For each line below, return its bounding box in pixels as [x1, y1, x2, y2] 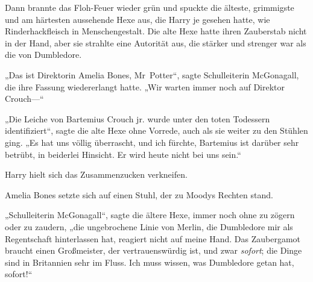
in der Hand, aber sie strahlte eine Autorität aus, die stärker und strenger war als [5, 36, 306, 49]
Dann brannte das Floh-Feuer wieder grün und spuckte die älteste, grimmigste [5, 1, 294, 13]
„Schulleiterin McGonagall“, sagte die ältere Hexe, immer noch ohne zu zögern [5, 208, 295, 221]
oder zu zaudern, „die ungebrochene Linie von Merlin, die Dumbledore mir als [5, 220, 293, 233]
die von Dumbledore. [5, 48, 82, 61]
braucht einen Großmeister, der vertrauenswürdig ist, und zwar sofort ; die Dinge [5, 244, 302, 257]
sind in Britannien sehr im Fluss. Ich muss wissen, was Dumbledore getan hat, [5, 255, 294, 268]
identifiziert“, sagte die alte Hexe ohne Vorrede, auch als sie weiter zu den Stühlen [5, 124, 308, 137]
